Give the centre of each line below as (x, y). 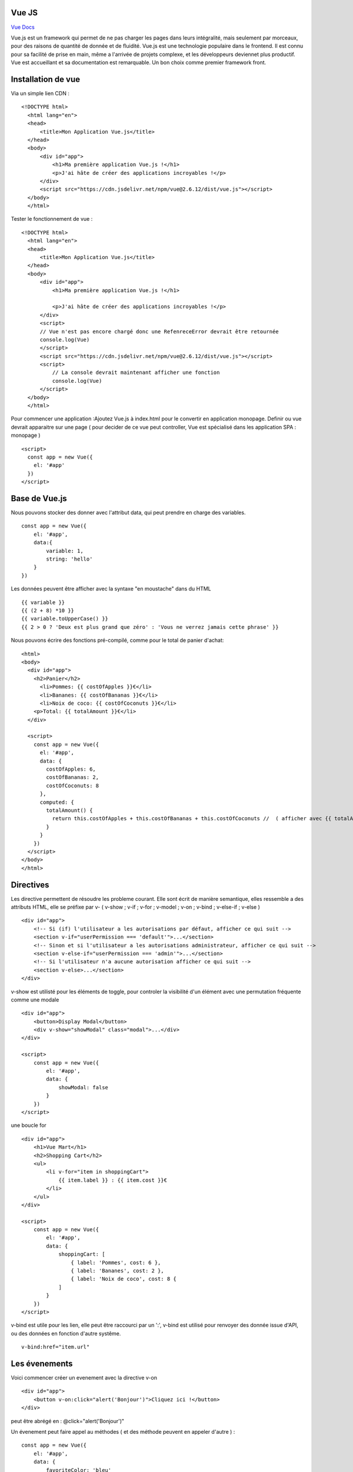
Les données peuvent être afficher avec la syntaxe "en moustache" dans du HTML (111, 589)
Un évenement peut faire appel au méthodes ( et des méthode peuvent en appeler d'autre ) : (123, 1432)
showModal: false (84, 1087)
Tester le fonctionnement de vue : (52, 219)
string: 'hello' (69, 559)
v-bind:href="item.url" (56, 1347)
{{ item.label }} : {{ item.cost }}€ (113, 1180)
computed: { (57, 802)
